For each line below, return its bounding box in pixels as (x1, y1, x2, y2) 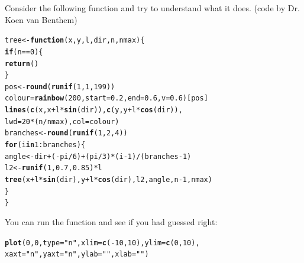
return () (5, 59, 39, 68)
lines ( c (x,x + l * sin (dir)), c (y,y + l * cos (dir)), (5, 106, 183, 115)
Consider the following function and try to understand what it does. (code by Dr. (5, 2, 300, 14)
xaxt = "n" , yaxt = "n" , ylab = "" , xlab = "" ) (5, 250, 149, 259)
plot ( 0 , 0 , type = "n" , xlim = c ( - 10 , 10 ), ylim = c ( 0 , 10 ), (5, 238, 200, 247)
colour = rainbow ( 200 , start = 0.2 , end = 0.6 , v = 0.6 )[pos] (5, 94, 208, 103)
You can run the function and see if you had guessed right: (5, 216, 218, 228)
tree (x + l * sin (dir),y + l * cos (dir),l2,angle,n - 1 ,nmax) (5, 176, 212, 184)
